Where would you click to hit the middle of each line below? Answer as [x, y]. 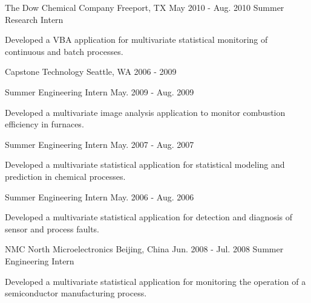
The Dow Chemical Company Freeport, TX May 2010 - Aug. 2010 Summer [145, 7]
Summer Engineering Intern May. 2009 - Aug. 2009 [100, 91]
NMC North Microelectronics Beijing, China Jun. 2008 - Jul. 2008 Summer [144, 249]
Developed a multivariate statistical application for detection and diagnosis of [149, 217]
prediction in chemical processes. [65, 176]
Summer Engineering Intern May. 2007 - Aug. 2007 [100, 144]
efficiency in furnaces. [44, 124]
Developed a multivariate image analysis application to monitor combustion [145, 112]
